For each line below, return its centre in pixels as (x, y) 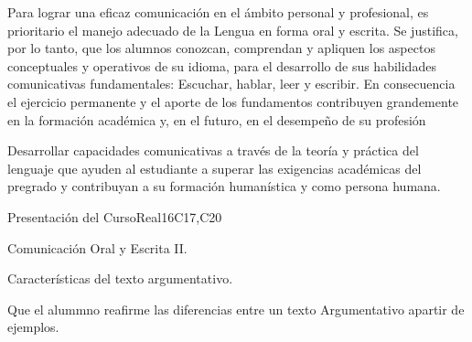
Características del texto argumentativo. (120, 278)
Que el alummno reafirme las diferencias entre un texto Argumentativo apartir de (236, 309)
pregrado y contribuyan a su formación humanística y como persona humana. (224, 186)
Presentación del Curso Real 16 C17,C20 (115, 216)
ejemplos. (33, 327)
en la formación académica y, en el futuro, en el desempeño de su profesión (217, 119)
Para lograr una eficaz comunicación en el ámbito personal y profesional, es (218, 12)
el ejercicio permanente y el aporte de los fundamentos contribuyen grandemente (233, 101)
